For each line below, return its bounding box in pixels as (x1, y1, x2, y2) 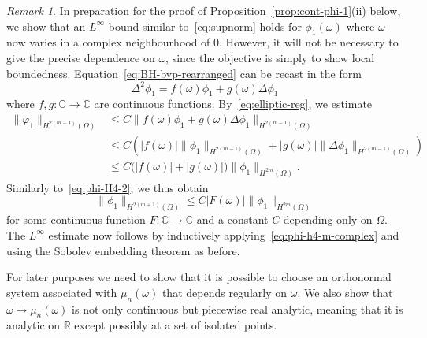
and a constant (196, 211, 269, 228)
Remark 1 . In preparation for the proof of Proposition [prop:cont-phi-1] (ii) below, (6, 2, 401, 18)
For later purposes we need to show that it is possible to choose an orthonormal (6, 269, 392, 285)
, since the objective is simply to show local (165, 49, 375, 65)
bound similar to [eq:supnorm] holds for (108, 17, 302, 34)
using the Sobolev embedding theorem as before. (6, 242, 240, 258)
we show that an (6, 17, 86, 34)
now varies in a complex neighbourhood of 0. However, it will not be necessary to (6, 34, 399, 50)
